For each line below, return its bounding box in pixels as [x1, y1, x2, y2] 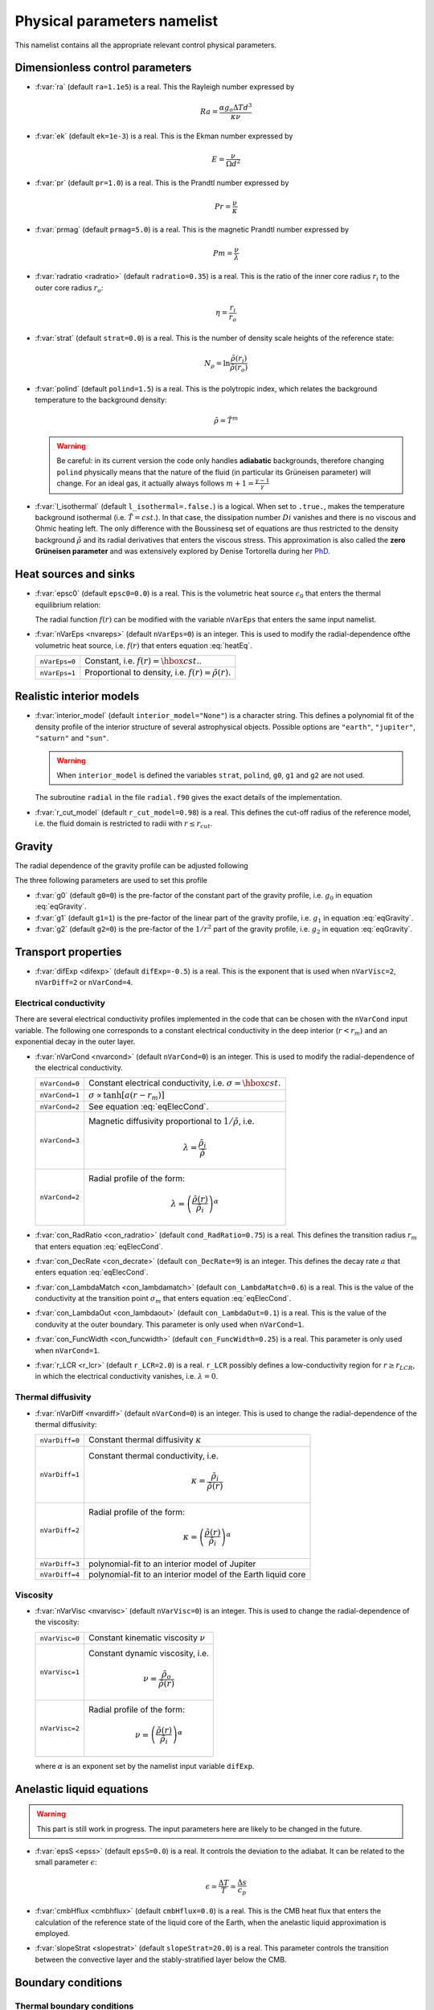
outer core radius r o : [35, 282, 104, 294]
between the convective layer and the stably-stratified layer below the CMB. [35, 1955, 287, 1964]
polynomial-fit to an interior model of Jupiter [88, 1558, 256, 1569]
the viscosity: [35, 1617, 80, 1627]
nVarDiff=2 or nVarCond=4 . [35, 978, 133, 987]
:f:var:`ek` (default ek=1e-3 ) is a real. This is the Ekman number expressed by [35, 131, 293, 141]
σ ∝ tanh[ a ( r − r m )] [88, 1089, 165, 1101]
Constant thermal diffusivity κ [88, 1434, 202, 1446]
